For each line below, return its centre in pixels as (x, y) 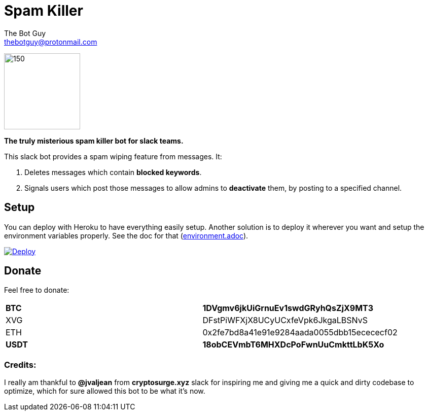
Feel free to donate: (37, 290)
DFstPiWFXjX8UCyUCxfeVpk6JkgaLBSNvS (285, 320)
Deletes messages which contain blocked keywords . (113, 172)
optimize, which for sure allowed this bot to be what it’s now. (105, 391)
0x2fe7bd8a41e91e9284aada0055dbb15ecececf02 (300, 333)
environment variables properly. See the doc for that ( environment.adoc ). (126, 235)
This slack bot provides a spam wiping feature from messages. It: (113, 156)
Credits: (20, 365)
